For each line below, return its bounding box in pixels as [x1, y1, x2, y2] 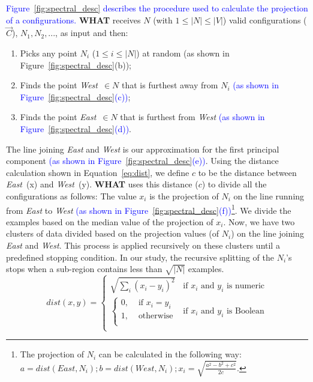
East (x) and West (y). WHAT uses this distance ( [6, 178, 198, 190]
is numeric [226, 282, 265, 291]
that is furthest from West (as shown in [120, 111, 265, 123]
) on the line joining [231, 227, 304, 240]
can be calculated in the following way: [98, 348, 242, 360]
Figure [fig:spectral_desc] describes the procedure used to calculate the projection [6, 2, 308, 14]
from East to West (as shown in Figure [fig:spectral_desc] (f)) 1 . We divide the [6, 202, 291, 216]
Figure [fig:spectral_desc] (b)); [20, 58, 131, 71]
